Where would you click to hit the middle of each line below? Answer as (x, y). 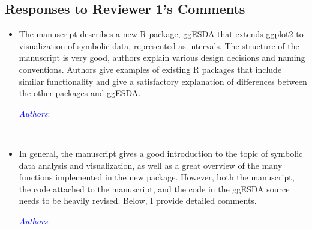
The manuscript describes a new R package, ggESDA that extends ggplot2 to (161, 34)
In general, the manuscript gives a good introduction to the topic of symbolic (161, 153)
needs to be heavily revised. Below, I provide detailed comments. (138, 200)
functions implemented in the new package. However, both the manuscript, (157, 177)
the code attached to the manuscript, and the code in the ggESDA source (154, 188)
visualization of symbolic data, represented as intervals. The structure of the (159, 45)
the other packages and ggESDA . (80, 93)
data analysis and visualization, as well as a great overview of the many (151, 165)
